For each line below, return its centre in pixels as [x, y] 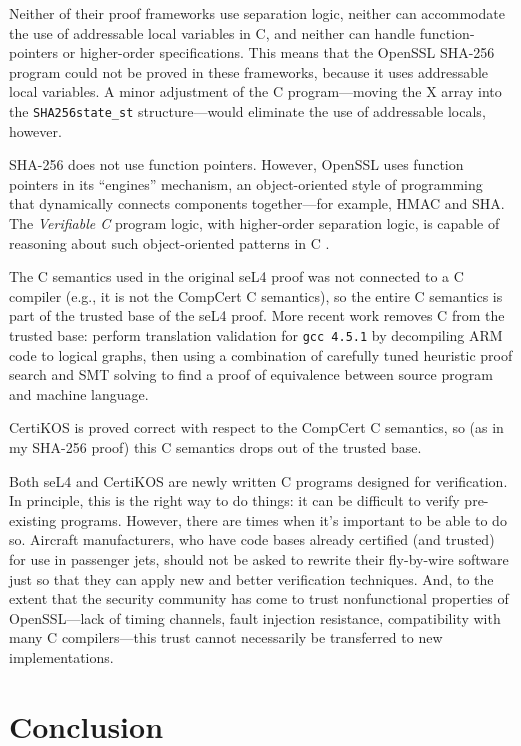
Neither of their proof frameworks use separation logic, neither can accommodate [257, 13]
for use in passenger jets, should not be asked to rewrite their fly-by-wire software [259, 558]
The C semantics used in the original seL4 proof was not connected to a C [236, 276]
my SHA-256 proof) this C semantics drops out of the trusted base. [215, 447]
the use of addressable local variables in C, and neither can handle [212, 32]
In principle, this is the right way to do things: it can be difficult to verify [234, 500]
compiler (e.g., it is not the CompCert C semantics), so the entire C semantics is [256, 295]
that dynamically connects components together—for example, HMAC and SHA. [257, 203]
